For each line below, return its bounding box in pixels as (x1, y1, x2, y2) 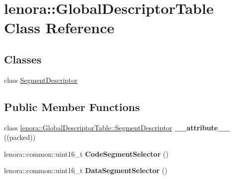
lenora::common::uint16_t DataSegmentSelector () (4, 165, 168, 176)
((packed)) (4, 132, 36, 142)
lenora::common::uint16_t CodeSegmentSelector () (4, 148, 169, 159)
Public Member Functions (4, 99, 140, 114)
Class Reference (4, 17, 115, 38)
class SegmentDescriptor (4, 74, 78, 85)
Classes (4, 51, 42, 66)
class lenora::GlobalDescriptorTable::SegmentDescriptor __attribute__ (4, 122, 230, 132)
